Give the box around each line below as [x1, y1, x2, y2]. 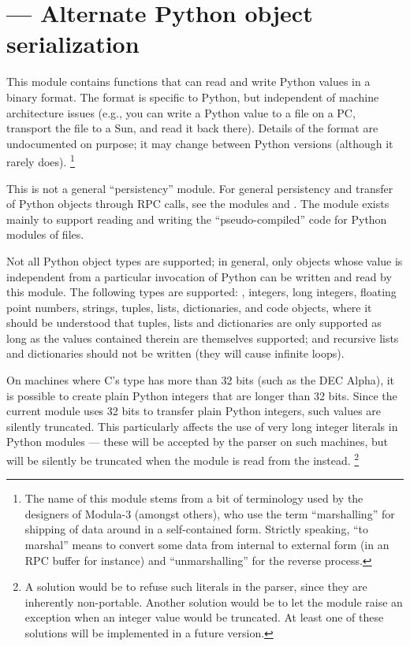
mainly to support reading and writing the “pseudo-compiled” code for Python [6, 210, 387, 227]
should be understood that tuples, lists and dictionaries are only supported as [6, 314, 382, 331]
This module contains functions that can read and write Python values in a [6, 73, 371, 90]
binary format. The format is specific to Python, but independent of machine [6, 88, 379, 105]
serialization [6, 28, 140, 60]
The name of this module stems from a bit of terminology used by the [24, 490, 363, 507]
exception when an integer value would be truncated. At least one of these [24, 609, 384, 626]
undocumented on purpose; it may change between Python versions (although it [6, 135, 393, 151]
